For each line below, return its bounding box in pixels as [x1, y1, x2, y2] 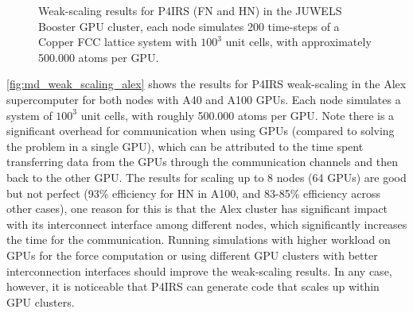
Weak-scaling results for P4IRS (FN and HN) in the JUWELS [38, 2, 342, 18]
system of [6, 106, 53, 123]
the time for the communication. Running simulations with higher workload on [6, 231, 391, 248]
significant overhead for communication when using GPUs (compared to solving [6, 122, 395, 139]
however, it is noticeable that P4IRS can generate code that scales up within [6, 278, 380, 295]
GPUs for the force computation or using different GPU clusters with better [6, 246, 378, 263]
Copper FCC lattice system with [38, 33, 197, 50]
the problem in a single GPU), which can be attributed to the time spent [6, 137, 364, 154]
